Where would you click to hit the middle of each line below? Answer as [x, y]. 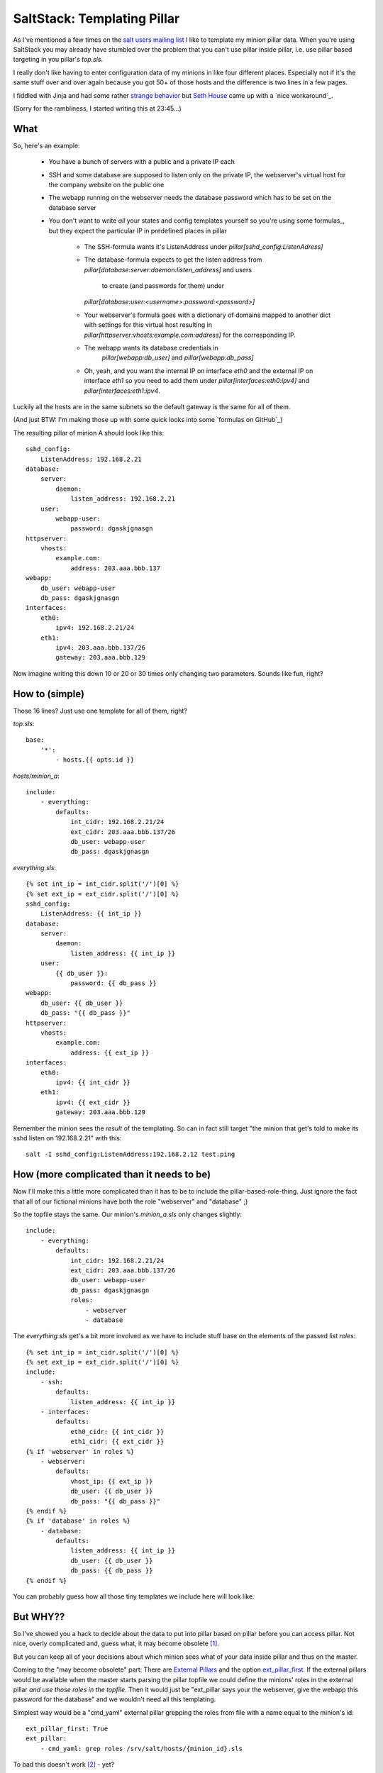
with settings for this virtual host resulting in [148, 325]
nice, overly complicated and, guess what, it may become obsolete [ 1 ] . [116, 1644]
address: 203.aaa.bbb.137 [116, 568]
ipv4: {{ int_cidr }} [93, 1082]
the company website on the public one [106, 184]
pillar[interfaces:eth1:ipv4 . [122, 391]
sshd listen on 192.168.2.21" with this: [67, 1138]
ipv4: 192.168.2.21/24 [95, 628]
